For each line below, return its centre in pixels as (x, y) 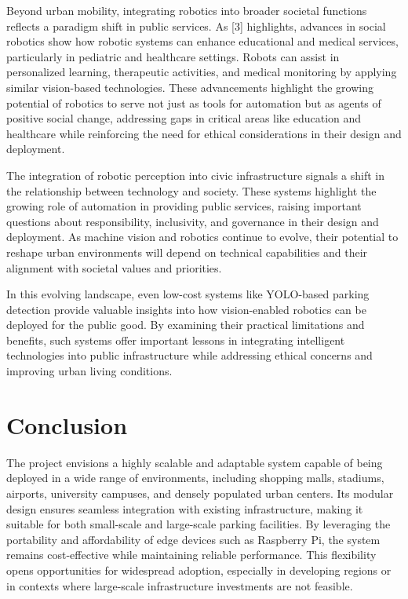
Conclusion (67, 424)
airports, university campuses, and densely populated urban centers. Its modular (200, 493)
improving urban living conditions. (89, 371)
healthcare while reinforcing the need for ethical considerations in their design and (204, 133)
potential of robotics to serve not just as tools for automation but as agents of (194, 102)
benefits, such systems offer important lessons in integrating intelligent (176, 340)
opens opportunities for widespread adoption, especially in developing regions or (199, 570)
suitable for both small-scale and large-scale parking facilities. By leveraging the (199, 524)
